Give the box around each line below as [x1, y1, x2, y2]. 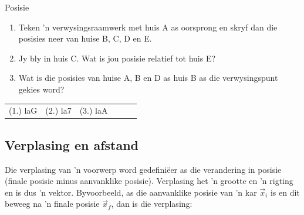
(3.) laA [79, 104, 108, 117]
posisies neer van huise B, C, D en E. [18, 32, 152, 45]
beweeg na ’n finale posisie [5, 197, 100, 210]
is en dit [270, 186, 300, 198]
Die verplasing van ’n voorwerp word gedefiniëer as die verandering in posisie [5, 163, 282, 175]
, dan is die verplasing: [111, 197, 192, 210]
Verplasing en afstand [5, 135, 139, 153]
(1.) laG [9, 104, 38, 117]
